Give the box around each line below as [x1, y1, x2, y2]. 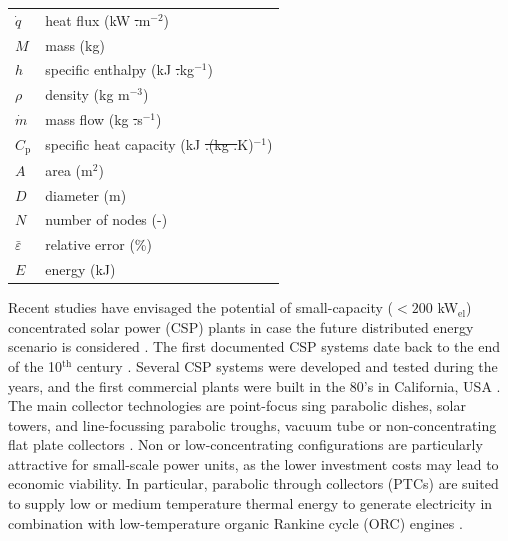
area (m [45, 159, 93, 180]
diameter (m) [45, 184, 127, 205]
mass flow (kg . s [45, 109, 143, 130]
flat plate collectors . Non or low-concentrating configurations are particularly [8, 434, 483, 455]
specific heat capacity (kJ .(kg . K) [45, 134, 254, 155]
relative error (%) [45, 234, 152, 255]
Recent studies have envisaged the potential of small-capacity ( [8, 297, 394, 318]
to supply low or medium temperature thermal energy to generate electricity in [8, 493, 493, 514]
